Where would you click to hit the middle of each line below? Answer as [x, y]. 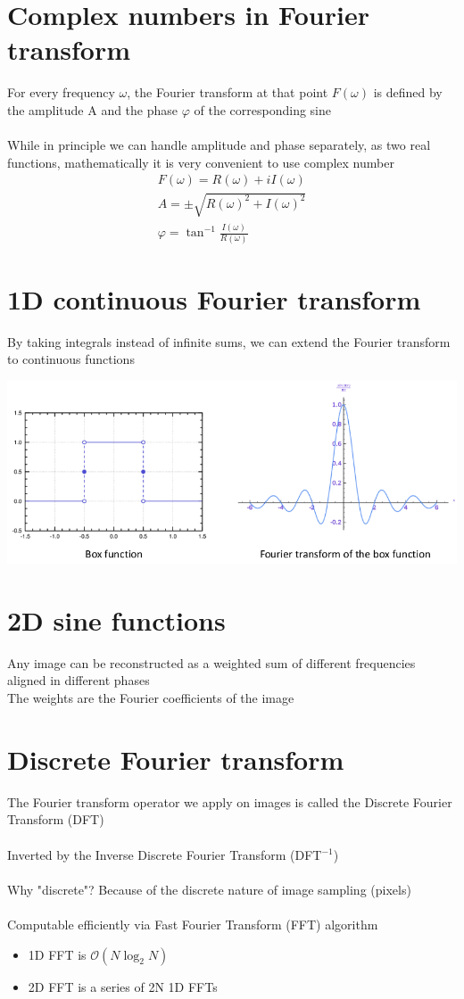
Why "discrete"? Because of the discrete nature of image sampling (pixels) [209, 889]
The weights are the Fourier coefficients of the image [151, 698]
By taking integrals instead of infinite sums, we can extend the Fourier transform [229, 341]
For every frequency [61, 92]
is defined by [408, 92]
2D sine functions [116, 619]
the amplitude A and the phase [93, 109]
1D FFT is [57, 954]
